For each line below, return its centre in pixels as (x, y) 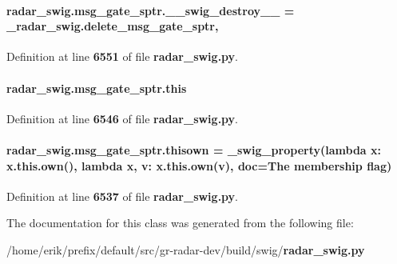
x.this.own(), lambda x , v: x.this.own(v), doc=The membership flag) (199, 165)
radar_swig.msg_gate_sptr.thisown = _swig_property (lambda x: (194, 149)
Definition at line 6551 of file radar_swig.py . (123, 56)
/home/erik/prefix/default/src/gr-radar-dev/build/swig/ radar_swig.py (186, 249)
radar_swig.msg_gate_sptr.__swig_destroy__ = (151, 10)
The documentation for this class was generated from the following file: (180, 223)
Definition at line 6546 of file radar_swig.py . (123, 118)
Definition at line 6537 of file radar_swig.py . (123, 196)
